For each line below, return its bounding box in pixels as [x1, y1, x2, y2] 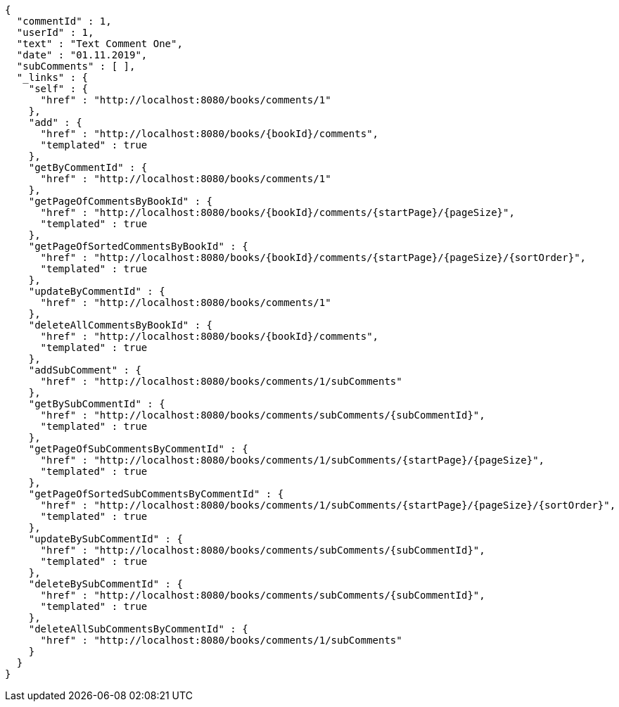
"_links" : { [16, 72, 89, 83]
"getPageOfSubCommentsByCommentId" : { [28, 443, 248, 454]
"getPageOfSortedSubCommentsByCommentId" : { [28, 488, 284, 499]
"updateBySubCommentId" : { [28, 533, 183, 544]
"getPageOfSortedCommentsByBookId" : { [28, 241, 248, 252]
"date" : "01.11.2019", [16, 49, 148, 60]
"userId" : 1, [16, 27, 94, 38]
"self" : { [28, 83, 89, 94]
